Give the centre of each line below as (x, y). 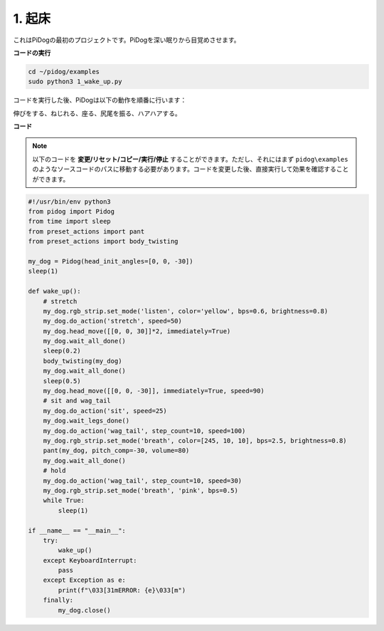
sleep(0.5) (62, 381)
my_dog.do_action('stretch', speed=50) (113, 321)
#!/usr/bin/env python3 (70, 202)
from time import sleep (70, 221)
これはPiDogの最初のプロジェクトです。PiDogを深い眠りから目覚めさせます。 (127, 40)
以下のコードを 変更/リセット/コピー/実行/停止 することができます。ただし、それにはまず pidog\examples (190, 159)
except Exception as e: (84, 580)
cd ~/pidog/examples (64, 72)
